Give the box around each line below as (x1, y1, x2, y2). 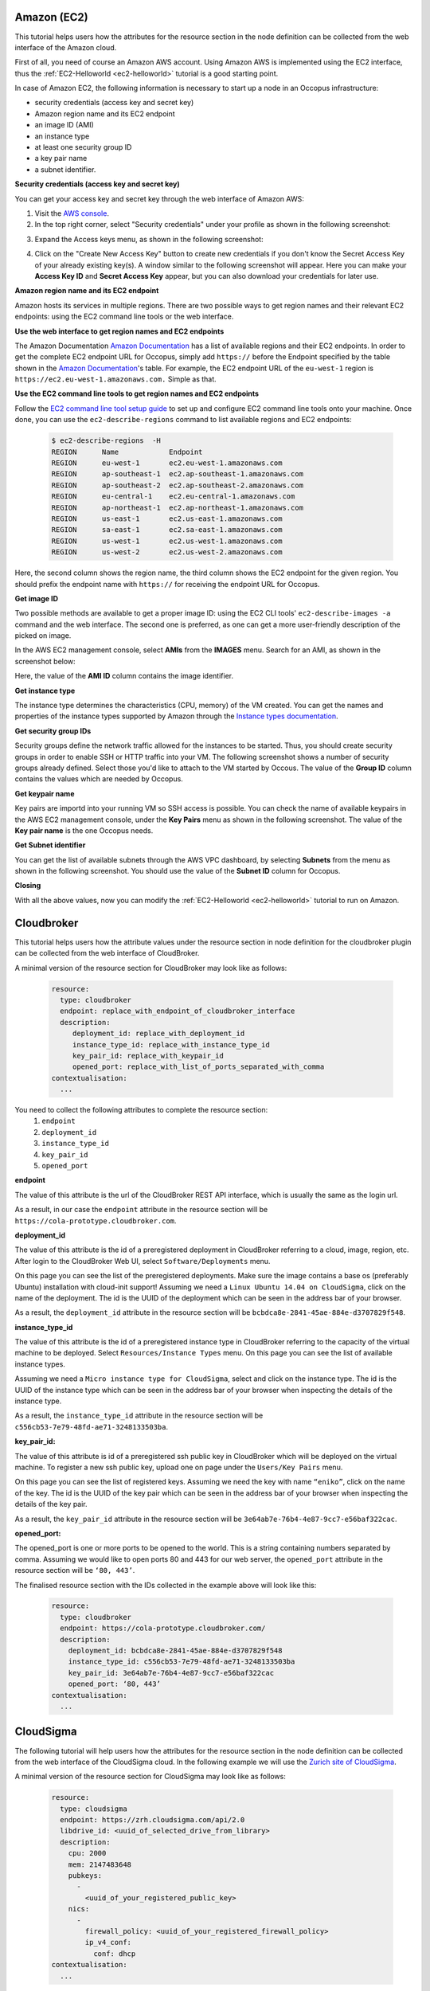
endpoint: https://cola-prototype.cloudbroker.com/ (60, 1624, 266, 1633)
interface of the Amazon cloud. (14, 42, 117, 52)
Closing (14, 881, 41, 890)
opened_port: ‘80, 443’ (68, 1680, 161, 1688)
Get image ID (14, 593, 59, 603)
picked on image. (14, 631, 72, 640)
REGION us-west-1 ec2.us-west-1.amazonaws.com (51, 536, 283, 546)
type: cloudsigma (60, 1804, 127, 1813)
